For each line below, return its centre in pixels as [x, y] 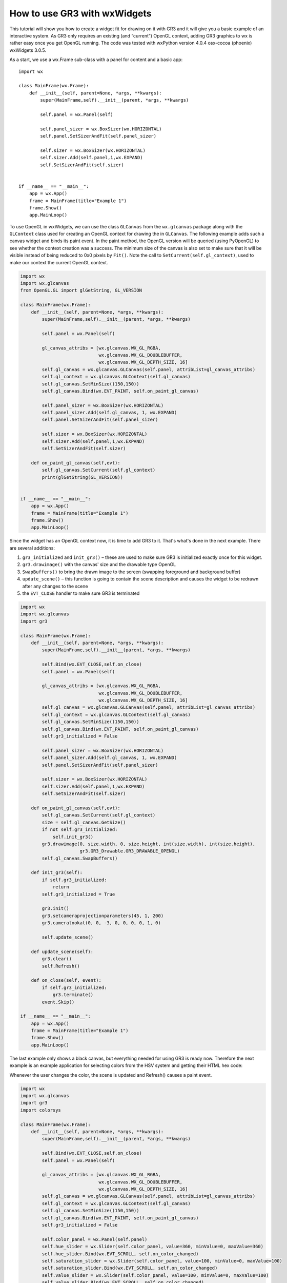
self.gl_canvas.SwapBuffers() [80, 858]
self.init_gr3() [73, 837]
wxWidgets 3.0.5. [28, 50]
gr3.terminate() [73, 995]
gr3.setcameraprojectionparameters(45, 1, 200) [103, 916]
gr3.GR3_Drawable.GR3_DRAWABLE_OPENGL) [130, 851]
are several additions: [32, 548]
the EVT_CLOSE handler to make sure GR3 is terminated [81, 593]
